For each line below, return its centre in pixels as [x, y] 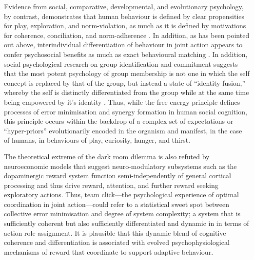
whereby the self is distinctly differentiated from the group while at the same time [127, 92]
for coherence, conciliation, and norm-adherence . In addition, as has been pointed [127, 35]
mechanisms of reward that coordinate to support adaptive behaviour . [109, 251]
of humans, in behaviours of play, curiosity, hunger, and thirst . [97, 140]
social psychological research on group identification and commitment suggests [121, 64]
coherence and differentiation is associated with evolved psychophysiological [117, 242]
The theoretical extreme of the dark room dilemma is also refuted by [107, 156]
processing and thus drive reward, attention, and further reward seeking [111, 185]
